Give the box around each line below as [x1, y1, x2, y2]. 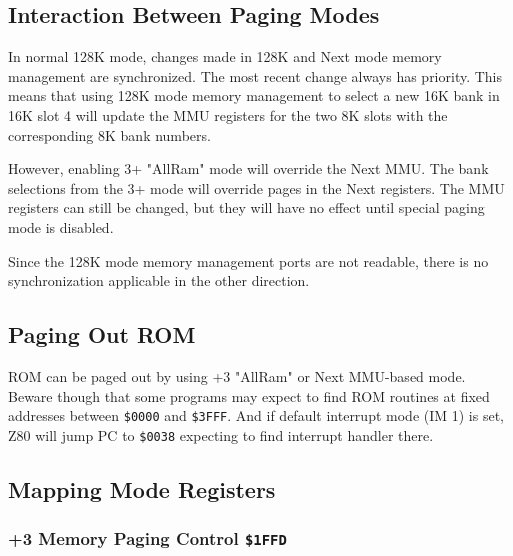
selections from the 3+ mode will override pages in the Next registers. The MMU [8, 177, 505, 198]
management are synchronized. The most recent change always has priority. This [8, 65, 503, 86]
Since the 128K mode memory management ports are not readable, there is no [8, 250, 489, 271]
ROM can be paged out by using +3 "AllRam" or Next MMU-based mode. [8, 365, 466, 386]
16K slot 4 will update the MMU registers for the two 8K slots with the [8, 104, 448, 125]
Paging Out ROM [8, 319, 196, 350]
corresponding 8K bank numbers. [8, 124, 211, 145]
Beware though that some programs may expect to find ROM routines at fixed [8, 385, 490, 406]
